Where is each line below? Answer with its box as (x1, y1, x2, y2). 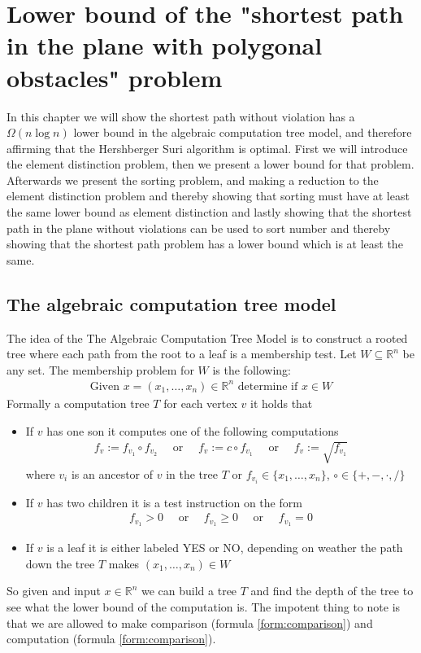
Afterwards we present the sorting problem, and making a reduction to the (7, 171, 379, 188)
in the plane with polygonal (7, 28, 323, 62)
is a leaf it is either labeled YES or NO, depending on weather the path (46, 539, 403, 556)
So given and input (7, 582, 101, 599)
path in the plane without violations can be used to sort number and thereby (7, 219, 391, 236)
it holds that (250, 394, 313, 411)
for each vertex (163, 394, 237, 411)
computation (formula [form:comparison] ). (7, 630, 216, 647)
